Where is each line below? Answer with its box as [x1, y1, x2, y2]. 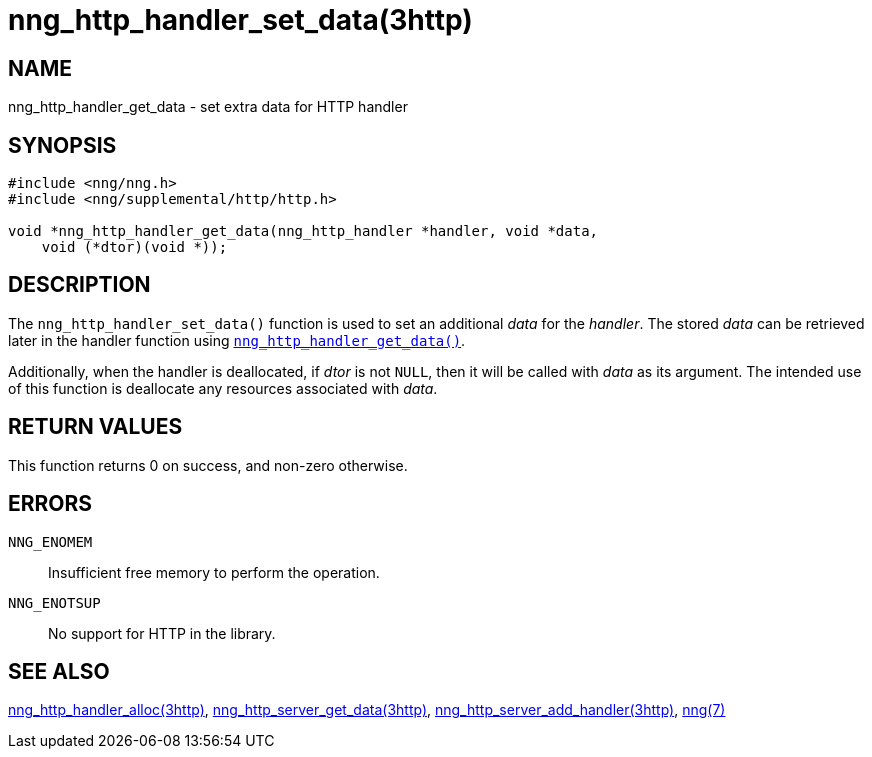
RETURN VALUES [8, 414, 183, 440]
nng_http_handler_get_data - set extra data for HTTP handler [8, 98, 408, 116]
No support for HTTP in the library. [48, 624, 276, 642]
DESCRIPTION [8, 272, 151, 298]
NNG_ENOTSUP [8, 594, 101, 611]
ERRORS [8, 491, 93, 517]
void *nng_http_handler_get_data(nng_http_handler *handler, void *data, [8, 223, 599, 240]
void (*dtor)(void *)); [41, 239, 228, 256]
